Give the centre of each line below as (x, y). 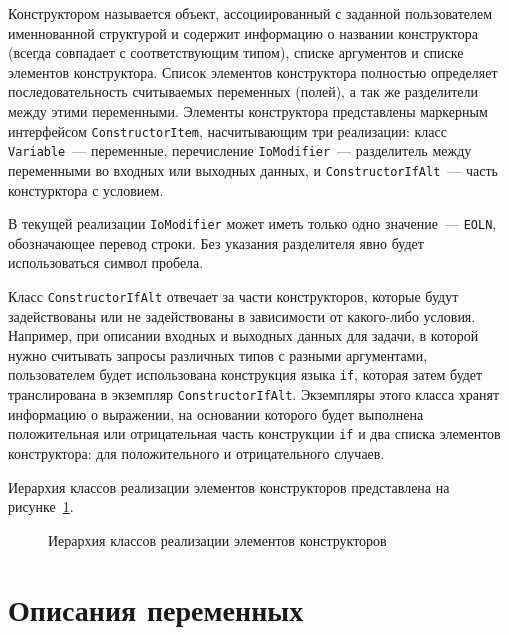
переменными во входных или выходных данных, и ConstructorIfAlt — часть (253, 169)
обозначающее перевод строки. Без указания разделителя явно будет (216, 242)
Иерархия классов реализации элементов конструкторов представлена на (229, 486)
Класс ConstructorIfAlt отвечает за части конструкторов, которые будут (233, 295)
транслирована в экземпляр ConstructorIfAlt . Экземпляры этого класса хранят (254, 394)
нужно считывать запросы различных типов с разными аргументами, (218, 354)
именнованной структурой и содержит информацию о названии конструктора (243, 32)
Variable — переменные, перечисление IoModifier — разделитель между (240, 150)
